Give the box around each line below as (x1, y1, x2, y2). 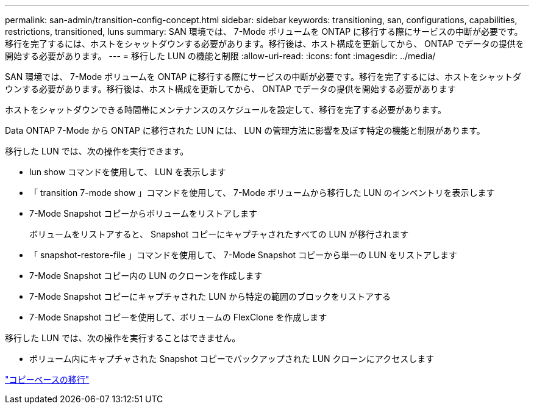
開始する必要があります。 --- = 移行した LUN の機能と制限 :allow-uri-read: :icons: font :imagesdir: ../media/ (5, 51, 436, 61)
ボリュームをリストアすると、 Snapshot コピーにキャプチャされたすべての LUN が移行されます (29, 229, 409, 239)
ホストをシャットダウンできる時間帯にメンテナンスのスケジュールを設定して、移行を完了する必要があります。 (5, 104, 446, 115)
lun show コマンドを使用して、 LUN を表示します (29, 167, 226, 177)
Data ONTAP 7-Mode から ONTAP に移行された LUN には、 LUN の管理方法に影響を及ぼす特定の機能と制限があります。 (5, 125, 485, 136)
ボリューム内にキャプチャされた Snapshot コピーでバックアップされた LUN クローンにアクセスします (29, 353, 435, 364)
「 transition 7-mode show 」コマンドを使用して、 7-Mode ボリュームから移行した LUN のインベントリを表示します (29, 187, 495, 198)
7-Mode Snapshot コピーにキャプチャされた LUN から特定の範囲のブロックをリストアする (29, 291, 391, 302)
